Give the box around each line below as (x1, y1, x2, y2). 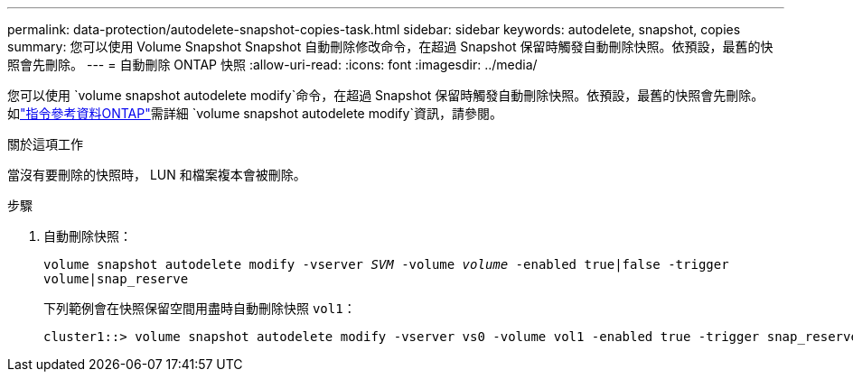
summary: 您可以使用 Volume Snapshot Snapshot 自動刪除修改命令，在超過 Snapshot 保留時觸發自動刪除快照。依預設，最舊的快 (7, 39, 773, 54)
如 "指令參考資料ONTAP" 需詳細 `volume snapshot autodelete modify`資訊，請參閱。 (7, 106, 502, 121)
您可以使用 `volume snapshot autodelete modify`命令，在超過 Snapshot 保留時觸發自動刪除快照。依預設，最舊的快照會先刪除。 (7, 88, 764, 103)
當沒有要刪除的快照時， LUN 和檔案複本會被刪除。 (7, 167, 306, 182)
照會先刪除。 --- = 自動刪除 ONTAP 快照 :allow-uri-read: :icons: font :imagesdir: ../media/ (7, 57, 538, 72)
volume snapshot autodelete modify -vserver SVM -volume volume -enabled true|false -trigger (43, 257, 729, 272)
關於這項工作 (7, 136, 83, 152)
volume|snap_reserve (43, 272, 189, 286)
